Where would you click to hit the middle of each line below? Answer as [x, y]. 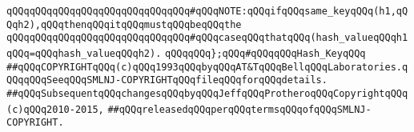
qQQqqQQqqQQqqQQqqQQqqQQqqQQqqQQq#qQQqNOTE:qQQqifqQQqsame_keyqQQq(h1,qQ [207, 11]
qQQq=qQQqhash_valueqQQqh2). [84, 53]
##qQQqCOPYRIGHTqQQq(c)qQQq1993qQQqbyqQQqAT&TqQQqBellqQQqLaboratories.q [207, 67]
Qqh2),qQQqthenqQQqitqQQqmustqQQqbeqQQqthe [124, 24]
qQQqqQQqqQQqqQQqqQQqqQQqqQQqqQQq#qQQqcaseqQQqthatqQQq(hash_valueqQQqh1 [207, 38]
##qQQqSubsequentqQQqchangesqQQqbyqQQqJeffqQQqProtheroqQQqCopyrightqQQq [207, 93]
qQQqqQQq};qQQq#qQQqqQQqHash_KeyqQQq [265, 53]
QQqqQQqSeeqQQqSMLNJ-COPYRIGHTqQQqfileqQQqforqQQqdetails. [167, 80]
